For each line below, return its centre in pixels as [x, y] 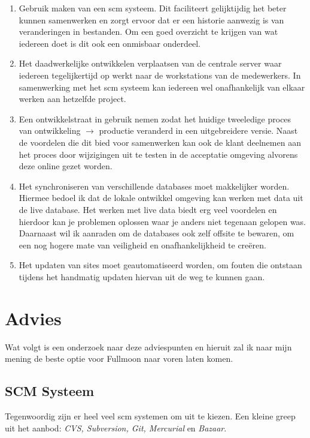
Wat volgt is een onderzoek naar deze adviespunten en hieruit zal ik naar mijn [148, 346]
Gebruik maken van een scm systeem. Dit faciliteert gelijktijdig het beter [153, 8]
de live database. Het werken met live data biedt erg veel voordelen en [148, 209]
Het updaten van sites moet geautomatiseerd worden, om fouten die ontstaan [160, 265]
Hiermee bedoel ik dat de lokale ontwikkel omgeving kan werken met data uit [161, 198]
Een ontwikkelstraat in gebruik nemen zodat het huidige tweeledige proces [155, 118]
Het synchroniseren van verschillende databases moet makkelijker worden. [154, 186]
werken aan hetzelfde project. [72, 99]
